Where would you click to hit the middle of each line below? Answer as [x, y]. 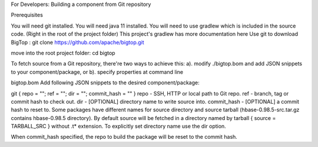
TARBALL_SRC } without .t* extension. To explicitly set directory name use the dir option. [118, 127]
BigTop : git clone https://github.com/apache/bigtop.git [77, 42]
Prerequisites [27, 15]
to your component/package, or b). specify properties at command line [97, 72]
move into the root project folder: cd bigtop [63, 53]
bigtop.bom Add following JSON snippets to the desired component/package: [105, 83]
